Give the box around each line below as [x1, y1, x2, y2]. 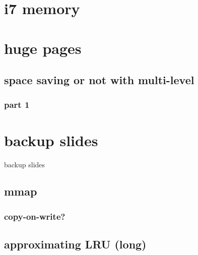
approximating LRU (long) [4, 236, 147, 252]
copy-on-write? [4, 210, 65, 222]
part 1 [4, 98, 30, 111]
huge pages [4, 37, 82, 58]
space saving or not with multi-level [4, 72, 194, 88]
